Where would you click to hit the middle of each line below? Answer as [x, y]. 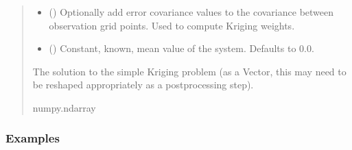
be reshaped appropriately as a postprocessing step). [143, 85]
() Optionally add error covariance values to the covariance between [191, 12]
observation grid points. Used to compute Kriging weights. [172, 25]
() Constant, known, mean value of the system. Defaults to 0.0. [181, 48]
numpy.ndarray [64, 107]
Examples [33, 138]
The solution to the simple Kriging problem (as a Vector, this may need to [189, 71]
